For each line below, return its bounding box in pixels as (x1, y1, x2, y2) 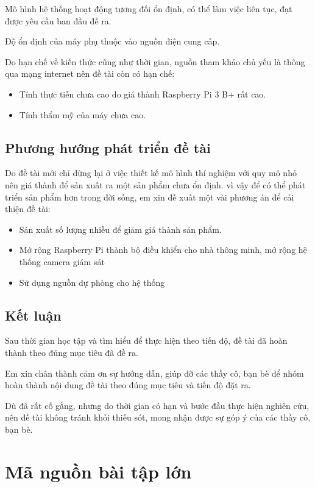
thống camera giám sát (19, 255, 105, 268)
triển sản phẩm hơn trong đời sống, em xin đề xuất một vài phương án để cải (5, 190, 294, 203)
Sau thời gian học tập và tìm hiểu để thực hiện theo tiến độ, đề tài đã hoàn (5, 334, 288, 347)
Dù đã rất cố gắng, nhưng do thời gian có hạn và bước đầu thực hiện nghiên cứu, (5, 399, 310, 411)
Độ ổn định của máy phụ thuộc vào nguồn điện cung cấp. (5, 35, 220, 48)
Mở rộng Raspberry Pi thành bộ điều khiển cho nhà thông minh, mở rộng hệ (19, 243, 307, 256)
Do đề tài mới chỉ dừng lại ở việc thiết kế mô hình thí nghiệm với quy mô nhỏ (5, 166, 297, 179)
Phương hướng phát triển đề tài (5, 138, 211, 157)
